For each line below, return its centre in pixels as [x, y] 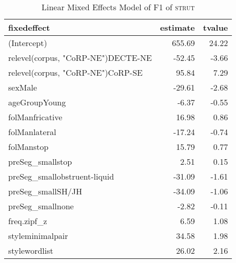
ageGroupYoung [37, 102]
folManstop [28, 147]
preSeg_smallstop [40, 161]
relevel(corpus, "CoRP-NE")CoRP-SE [75, 72]
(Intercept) [28, 43]
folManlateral [32, 132]
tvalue [215, 27]
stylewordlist [31, 250]
